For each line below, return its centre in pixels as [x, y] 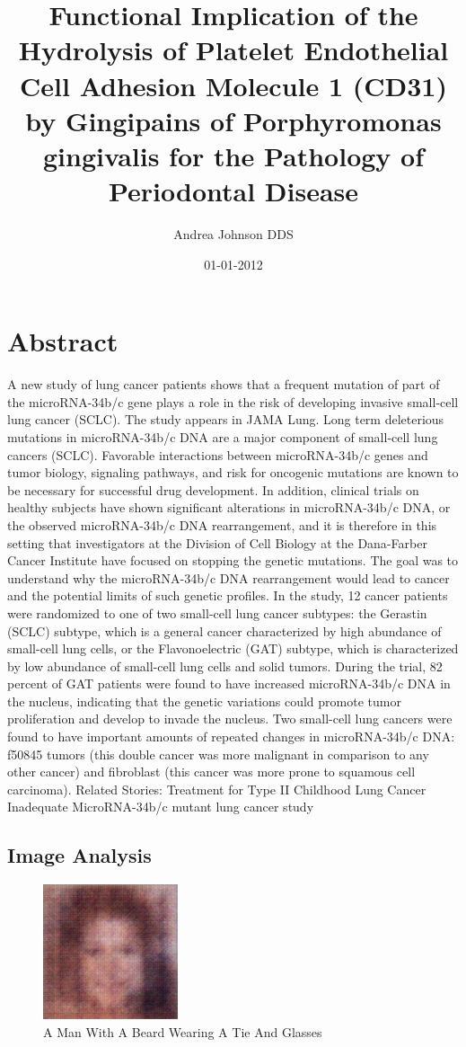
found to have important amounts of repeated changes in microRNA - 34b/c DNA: [231, 736]
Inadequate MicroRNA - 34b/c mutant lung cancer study [161, 807]
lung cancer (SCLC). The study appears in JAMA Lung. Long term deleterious [226, 419]
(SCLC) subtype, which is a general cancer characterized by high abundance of [224, 630]
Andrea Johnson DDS [233, 234]
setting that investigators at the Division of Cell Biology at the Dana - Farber [217, 542]
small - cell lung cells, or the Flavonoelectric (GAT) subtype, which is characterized [233, 648]
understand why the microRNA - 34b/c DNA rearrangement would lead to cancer [229, 577]
